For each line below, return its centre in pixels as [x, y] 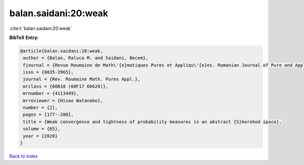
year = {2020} [40, 136]
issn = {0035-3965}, [48, 72]
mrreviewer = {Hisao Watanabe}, [63, 100]
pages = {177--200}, [48, 115]
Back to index [24, 156]
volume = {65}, [42, 129]
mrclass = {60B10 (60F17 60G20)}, [66, 86]
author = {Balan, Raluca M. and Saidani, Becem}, [86, 58]
